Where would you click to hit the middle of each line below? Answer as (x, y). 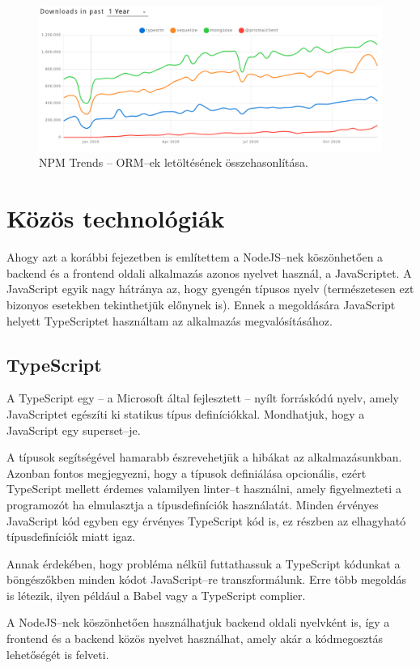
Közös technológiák (116, 218)
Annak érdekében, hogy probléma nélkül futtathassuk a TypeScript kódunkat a (204, 563)
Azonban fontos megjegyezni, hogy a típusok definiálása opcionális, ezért (187, 472)
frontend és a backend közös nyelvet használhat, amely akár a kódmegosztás (195, 638)
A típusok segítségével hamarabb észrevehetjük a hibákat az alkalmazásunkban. (204, 457)
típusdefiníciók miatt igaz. (71, 536)
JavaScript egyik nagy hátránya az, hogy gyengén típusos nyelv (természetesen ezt (210, 289)
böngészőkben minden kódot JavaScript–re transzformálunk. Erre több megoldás (207, 579)
